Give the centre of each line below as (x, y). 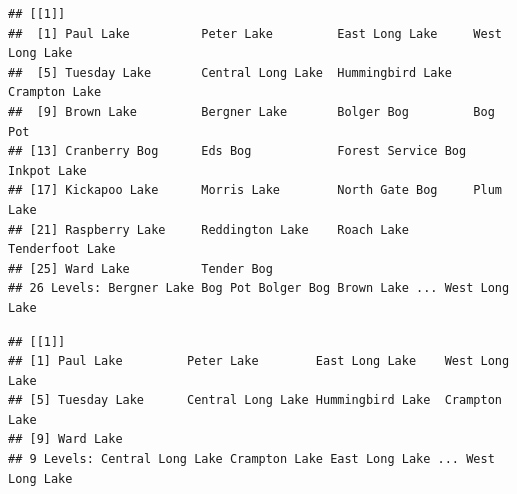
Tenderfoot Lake (62, 249)
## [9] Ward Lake (65, 439)
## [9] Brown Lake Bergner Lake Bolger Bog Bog (251, 111)
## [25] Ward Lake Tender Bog (140, 268)
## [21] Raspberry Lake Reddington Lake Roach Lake (208, 229)
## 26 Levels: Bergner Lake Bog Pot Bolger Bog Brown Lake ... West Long (259, 288)
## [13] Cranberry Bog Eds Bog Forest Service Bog (237, 151)
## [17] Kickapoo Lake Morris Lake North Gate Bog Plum (255, 190)
